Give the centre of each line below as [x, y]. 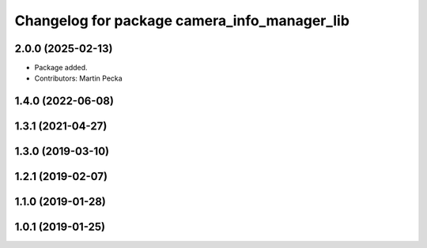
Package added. [61, 68]
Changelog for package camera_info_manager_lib [182, 21]
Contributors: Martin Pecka [78, 78]
